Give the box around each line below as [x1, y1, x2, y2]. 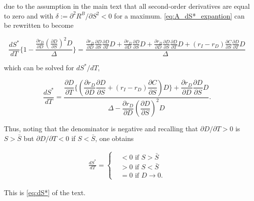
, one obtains [95, 133, 134, 143]
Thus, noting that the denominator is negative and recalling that [4, 123, 198, 134]
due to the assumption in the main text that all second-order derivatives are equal [4, 1, 250, 11]
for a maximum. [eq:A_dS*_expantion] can [114, 10, 245, 20]
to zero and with [4, 10, 54, 20]
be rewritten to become [4, 20, 74, 30]
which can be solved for [4, 62, 74, 73]
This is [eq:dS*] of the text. [4, 187, 86, 197]
